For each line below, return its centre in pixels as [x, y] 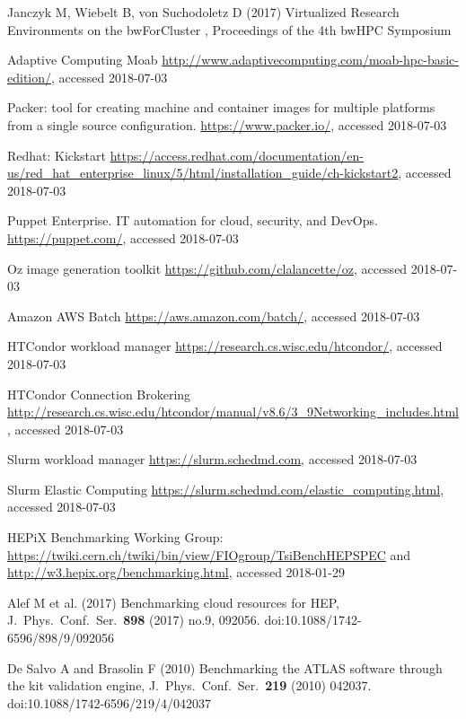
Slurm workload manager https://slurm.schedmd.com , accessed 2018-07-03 [212, 459]
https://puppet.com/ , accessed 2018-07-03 [123, 237]
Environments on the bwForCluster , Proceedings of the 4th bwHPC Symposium [229, 29]
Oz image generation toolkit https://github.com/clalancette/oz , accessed [207, 268]
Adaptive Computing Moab [83, 60]
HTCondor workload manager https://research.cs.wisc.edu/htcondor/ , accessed [225, 346]
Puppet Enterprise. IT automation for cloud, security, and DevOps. [193, 220]
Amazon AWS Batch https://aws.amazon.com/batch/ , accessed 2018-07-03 [214, 316]
